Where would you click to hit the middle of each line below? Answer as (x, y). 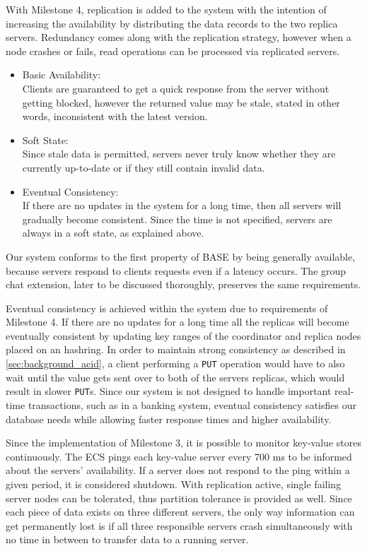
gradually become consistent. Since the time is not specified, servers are (177, 219)
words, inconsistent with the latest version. (115, 116)
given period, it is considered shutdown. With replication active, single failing (174, 484)
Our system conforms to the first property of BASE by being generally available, (181, 256)
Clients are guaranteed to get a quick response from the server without (176, 88)
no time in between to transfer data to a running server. (127, 539)
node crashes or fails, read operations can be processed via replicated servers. (173, 51)
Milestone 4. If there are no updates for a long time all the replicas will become (177, 322)
